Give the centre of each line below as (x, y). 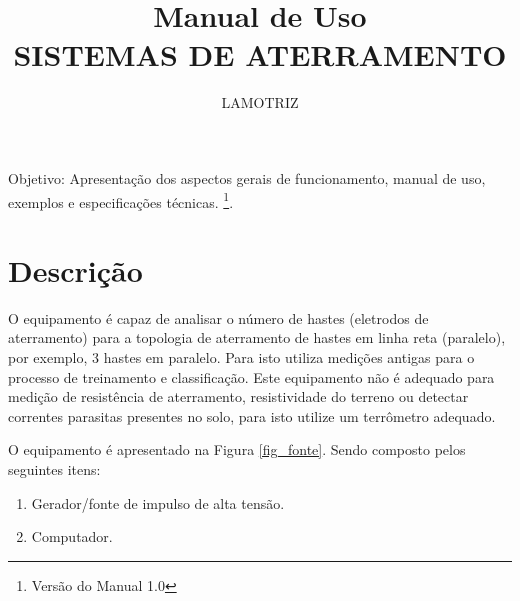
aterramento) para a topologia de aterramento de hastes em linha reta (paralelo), (257, 337)
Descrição (75, 269)
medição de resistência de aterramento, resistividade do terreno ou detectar (238, 396)
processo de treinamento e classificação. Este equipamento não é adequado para (251, 376)
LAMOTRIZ (260, 102)
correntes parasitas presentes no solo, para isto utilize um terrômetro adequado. (252, 415)
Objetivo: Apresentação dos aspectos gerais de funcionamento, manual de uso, (247, 177)
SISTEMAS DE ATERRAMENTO (260, 54)
